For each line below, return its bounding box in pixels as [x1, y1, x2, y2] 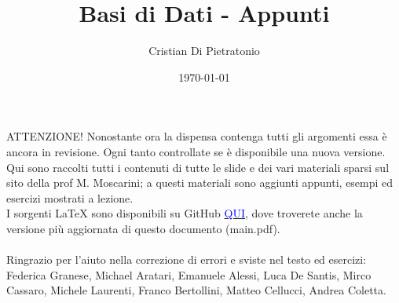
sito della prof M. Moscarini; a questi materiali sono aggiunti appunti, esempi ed [6, 174, 394, 191]
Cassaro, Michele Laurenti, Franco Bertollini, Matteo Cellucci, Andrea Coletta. [6, 282, 386, 298]
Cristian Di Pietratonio [148, 42, 260, 59]
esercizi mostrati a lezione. [6, 189, 134, 206]
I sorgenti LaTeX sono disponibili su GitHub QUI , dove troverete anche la [6, 205, 363, 221]
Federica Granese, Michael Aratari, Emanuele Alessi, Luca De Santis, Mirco [6, 266, 372, 283]
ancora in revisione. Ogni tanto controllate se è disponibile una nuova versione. [6, 143, 386, 159]
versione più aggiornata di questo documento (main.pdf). [6, 220, 280, 236]
